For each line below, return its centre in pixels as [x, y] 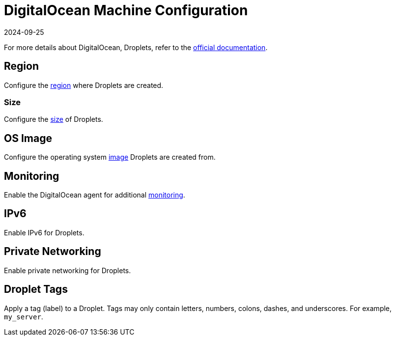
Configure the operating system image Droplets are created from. [110, 157]
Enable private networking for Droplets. [68, 270]
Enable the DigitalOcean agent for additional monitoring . [95, 195]
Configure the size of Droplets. [54, 119]
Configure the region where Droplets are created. [84, 85]
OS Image [28, 138]
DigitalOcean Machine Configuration [126, 10]
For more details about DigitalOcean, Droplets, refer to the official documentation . [136, 47]
